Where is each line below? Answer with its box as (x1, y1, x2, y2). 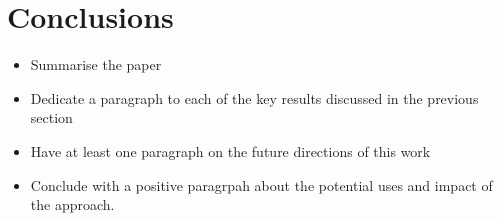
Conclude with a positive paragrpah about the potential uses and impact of (30, 174, 493, 195)
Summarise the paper (30, 54, 162, 75)
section (30, 107, 73, 128)
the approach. (30, 194, 115, 215)
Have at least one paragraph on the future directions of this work (30, 140, 431, 161)
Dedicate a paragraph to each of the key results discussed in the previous (30, 87, 479, 108)
